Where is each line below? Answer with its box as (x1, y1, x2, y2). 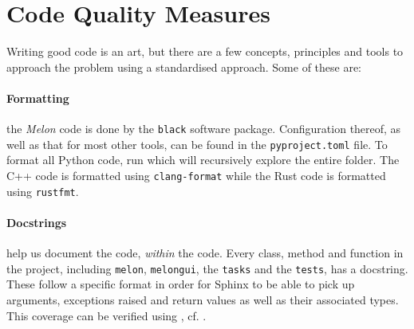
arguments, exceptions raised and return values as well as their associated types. (6, 291, 399, 307)
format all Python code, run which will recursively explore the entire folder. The (6, 151, 400, 168)
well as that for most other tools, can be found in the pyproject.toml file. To (6, 135, 388, 152)
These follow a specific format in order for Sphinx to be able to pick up (6, 276, 355, 292)
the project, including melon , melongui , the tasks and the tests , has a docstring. (6, 260, 408, 276)
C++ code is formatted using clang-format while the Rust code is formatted (6, 167, 386, 184)
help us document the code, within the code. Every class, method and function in (6, 245, 404, 261)
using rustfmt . (6, 182, 79, 199)
